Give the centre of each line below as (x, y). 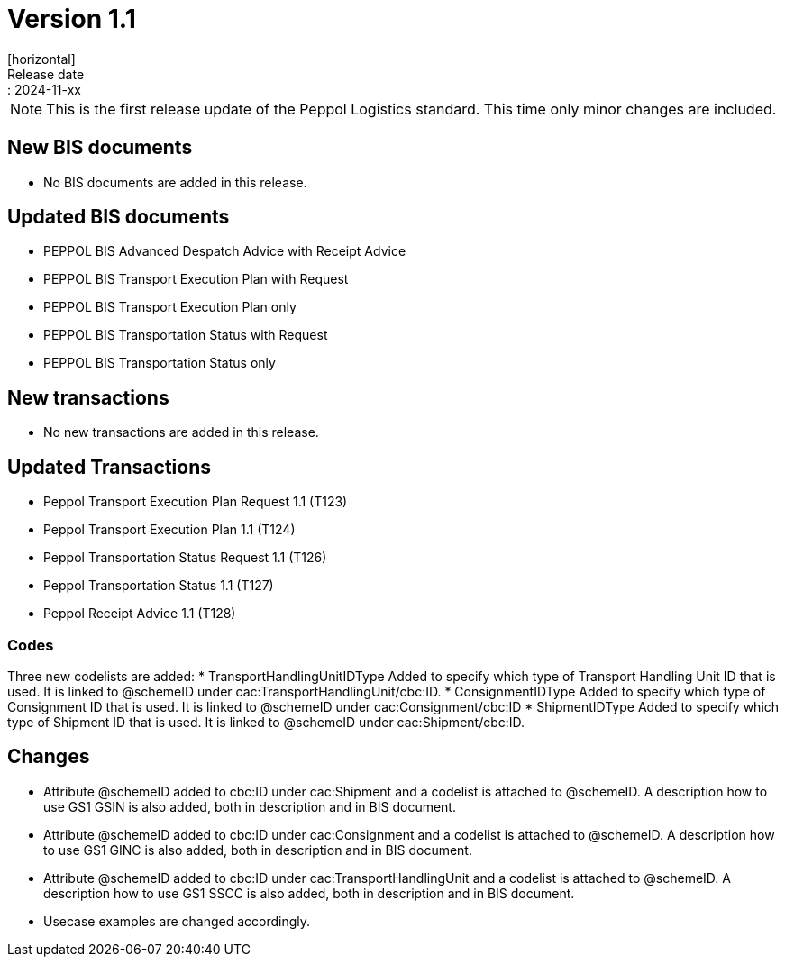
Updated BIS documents (119, 217)
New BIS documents (100, 148)
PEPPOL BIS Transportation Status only (160, 363)
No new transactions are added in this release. (181, 432)
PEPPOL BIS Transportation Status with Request (186, 335)
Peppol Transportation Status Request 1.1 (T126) (185, 558)
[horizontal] (41, 59)
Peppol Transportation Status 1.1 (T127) (159, 586)
